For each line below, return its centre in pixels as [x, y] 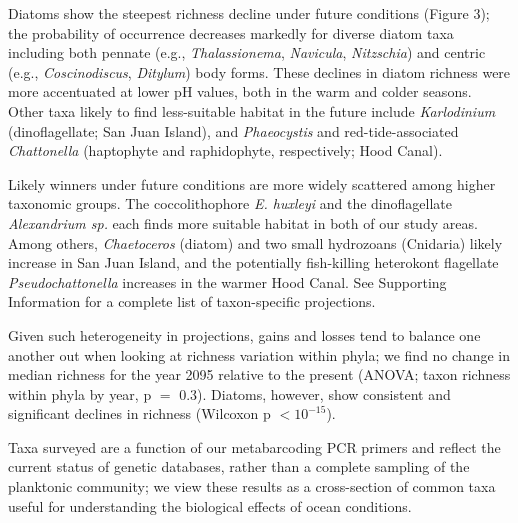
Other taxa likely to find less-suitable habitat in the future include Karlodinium [252, 110]
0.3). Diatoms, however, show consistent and [315, 393]
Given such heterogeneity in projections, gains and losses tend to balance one [244, 334]
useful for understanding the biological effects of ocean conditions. [210, 505]
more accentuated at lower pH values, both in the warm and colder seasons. [240, 91]
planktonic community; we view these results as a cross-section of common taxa [252, 486]
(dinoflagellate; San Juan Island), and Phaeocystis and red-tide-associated [233, 130]
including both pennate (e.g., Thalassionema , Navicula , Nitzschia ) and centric [247, 52]
